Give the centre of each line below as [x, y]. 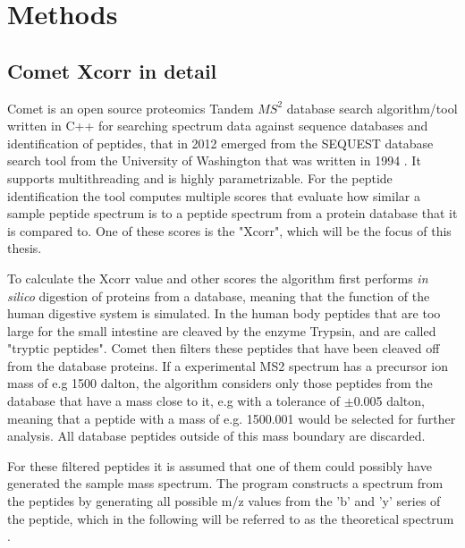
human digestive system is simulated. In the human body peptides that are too [224, 313]
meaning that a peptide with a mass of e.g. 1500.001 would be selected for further [232, 418]
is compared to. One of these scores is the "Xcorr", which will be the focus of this [229, 230]
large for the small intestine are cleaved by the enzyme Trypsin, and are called [222, 330]
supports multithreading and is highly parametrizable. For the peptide [200, 177]
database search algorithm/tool [372, 108]
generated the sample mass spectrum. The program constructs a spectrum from [225, 483]
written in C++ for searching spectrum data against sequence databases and [218, 126]
